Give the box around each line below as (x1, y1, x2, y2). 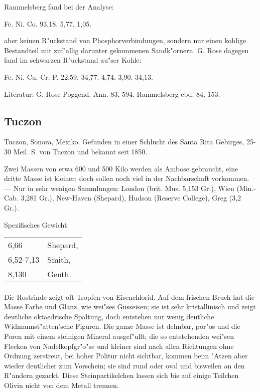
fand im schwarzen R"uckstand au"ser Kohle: (4, 55, 142, 65)
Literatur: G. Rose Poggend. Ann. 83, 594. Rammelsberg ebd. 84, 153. (4, 88, 220, 99)
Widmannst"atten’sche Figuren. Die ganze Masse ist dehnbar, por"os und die (4, 321, 240, 331)
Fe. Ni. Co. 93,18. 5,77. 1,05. (4, 18, 92, 29)
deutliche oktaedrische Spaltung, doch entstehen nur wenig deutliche (4, 311, 214, 321)
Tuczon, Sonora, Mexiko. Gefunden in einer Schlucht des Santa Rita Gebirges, (4, 136, 244, 147)
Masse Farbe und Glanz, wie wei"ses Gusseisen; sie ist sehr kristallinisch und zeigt (4, 301, 256, 312)
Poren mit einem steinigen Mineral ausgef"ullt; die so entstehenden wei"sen (4, 331, 234, 341)
